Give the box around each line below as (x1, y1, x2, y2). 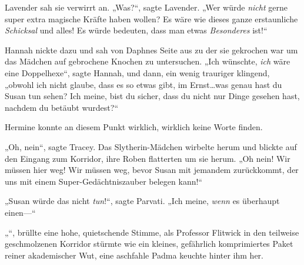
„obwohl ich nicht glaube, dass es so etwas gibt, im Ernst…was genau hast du (5, 78, 282, 90)
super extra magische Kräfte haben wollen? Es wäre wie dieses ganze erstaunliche (5, 12, 298, 25)
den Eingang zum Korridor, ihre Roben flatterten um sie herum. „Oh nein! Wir (5, 152, 290, 164)
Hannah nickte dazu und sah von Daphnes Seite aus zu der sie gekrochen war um (5, 43, 298, 56)
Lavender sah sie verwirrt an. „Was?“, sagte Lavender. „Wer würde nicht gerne (5, 1, 288, 13)
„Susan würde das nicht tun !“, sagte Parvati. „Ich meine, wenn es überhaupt (5, 195, 280, 207)
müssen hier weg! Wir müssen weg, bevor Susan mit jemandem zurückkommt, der (5, 164, 299, 176)
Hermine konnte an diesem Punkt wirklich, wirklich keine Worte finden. (5, 121, 263, 133)
